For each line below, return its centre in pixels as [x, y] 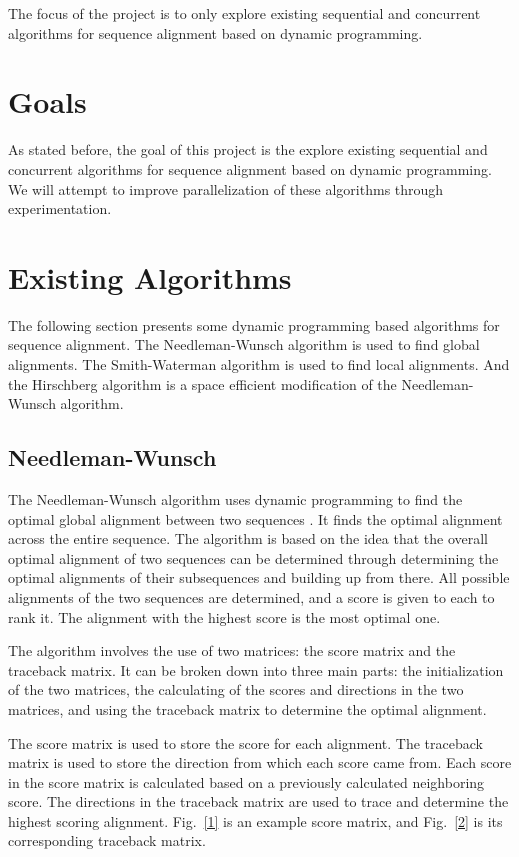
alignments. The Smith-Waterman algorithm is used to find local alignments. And [259, 364]
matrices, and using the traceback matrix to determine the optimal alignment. [247, 708]
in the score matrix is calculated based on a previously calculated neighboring [246, 781]
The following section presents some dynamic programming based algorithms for [254, 324]
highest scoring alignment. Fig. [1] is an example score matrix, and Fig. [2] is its [255, 820]
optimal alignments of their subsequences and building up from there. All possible [259, 577]
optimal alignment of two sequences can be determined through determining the [253, 557]
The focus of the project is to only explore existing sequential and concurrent [244, 13]
